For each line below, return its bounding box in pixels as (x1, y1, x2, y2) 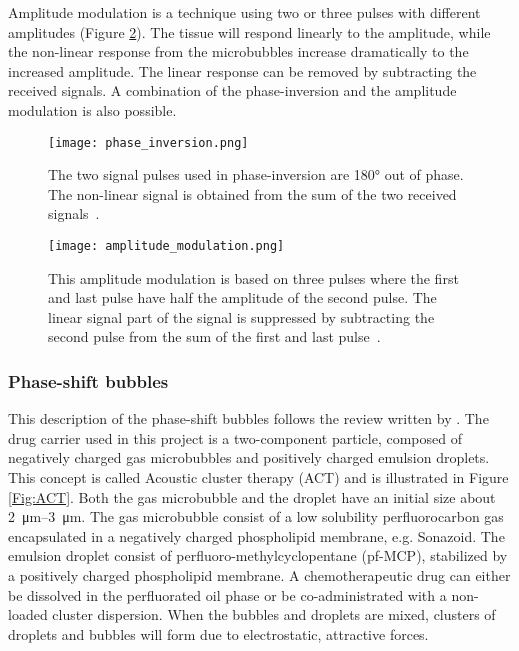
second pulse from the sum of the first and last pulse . (48, 326, 381, 347)
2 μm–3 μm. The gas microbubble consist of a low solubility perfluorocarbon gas (8, 506, 504, 527)
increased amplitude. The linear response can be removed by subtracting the (8, 60, 477, 81)
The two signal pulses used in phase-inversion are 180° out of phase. (48, 164, 464, 185)
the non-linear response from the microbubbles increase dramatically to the (8, 41, 469, 62)
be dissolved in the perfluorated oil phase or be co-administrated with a (8, 584, 447, 605)
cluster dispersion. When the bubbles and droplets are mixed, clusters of (52, 604, 496, 625)
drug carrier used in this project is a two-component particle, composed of (8, 427, 462, 448)
